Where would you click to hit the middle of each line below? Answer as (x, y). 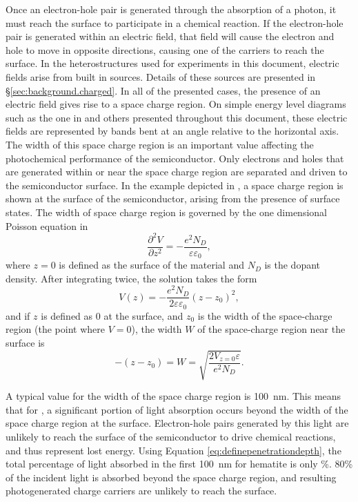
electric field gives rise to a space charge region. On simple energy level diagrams (176, 104)
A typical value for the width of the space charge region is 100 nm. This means (173, 396)
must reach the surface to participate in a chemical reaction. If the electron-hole (175, 22)
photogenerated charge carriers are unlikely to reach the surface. (141, 491)
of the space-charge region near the (271, 329)
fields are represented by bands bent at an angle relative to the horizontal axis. (172, 131)
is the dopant (292, 265)
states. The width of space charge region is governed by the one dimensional (166, 212)
